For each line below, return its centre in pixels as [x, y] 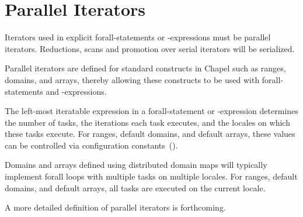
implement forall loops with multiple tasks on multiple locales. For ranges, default [151, 176]
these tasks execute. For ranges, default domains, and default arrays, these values [150, 134]
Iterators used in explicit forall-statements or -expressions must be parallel [138, 37]
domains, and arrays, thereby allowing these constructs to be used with [132, 79]
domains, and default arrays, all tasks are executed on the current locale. [135, 187]
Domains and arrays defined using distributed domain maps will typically [136, 165]
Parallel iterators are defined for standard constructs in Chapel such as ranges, [145, 68]
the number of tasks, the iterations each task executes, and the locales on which [147, 122]
